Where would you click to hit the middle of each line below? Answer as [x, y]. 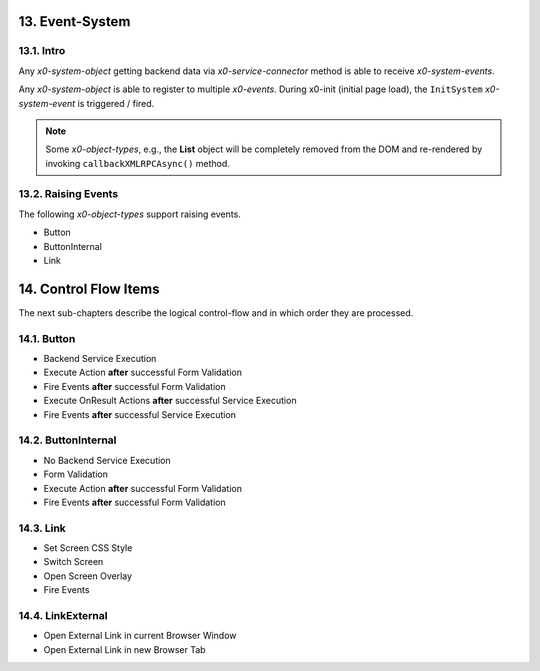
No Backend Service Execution [107, 460]
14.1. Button [47, 338]
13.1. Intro [42, 51]
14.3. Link [42, 528]
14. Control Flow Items [89, 288]
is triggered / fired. [116, 103]
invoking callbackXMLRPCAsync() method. [137, 163]
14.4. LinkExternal [63, 616]
